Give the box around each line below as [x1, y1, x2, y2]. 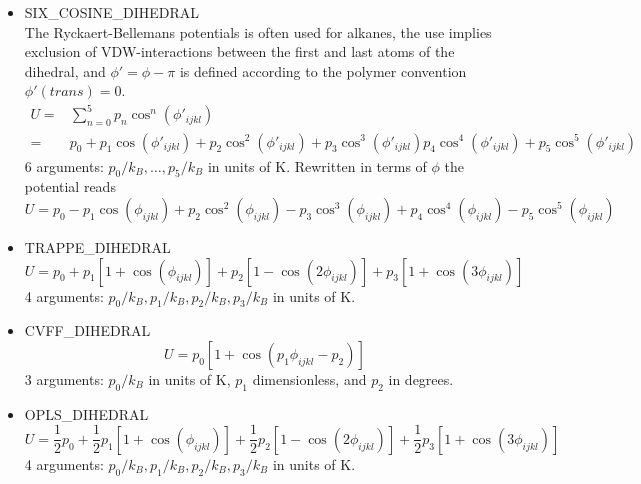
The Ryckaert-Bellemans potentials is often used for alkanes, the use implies [24, 21, 492, 42]
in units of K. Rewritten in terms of [207, 155, 427, 176]
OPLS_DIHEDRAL [24, 403, 149, 424]
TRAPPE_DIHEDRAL [24, 236, 171, 257]
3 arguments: [24, 368, 104, 389]
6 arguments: [24, 155, 104, 176]
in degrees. [388, 368, 454, 389]
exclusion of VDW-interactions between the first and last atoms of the [24, 41, 455, 62]
